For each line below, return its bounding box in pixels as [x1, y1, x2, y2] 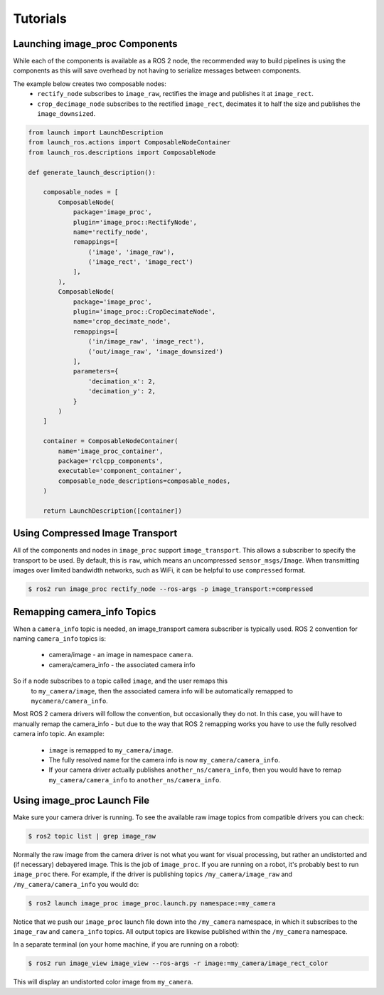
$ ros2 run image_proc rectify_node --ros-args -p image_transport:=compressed [28, 585, 314, 593]
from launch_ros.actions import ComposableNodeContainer [28, 139, 231, 147]
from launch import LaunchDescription [28, 129, 164, 137]
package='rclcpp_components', [58, 457, 164, 465]
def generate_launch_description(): [28, 168, 156, 176]
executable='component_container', [58, 467, 183, 475]
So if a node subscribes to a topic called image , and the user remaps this [13, 676, 228, 686]
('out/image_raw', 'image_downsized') [87, 347, 223, 356]
